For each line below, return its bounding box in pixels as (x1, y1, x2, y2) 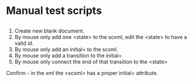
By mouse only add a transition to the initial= (14, 52, 122, 59)
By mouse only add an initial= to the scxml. (14, 45, 118, 53)
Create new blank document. (14, 27, 85, 34)
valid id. (14, 40, 34, 47)
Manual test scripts (6, 4, 102, 17)
